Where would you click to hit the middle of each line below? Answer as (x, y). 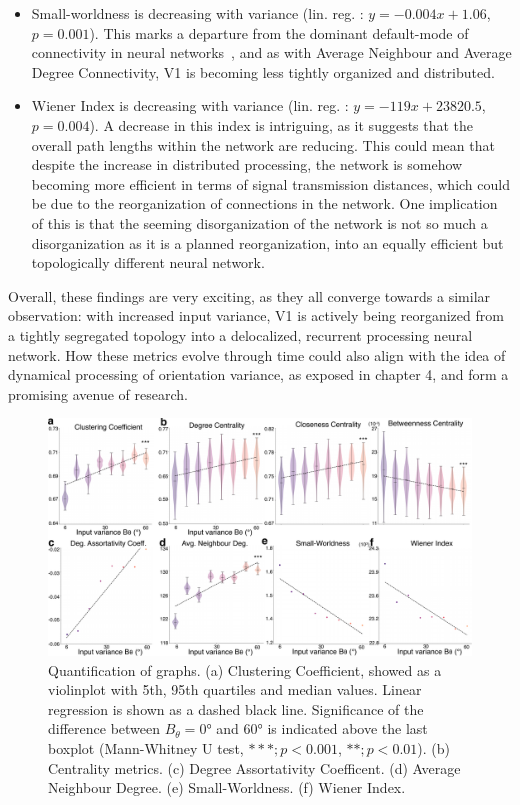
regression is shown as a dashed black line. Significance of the (236, 708)
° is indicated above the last (342, 728)
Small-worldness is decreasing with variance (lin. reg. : (197, 13)
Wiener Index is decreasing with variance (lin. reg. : (190, 105)
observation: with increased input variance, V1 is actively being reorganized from (256, 315)
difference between (104, 728)
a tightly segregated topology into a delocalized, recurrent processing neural (240, 334)
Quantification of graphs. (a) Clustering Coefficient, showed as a (245, 669)
